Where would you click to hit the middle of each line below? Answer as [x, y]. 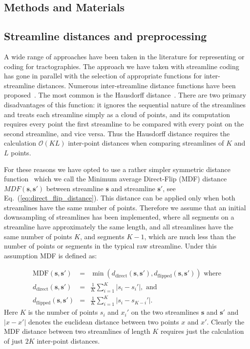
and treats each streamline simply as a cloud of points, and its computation [117, 114]
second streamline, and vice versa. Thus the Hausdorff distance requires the [117, 133]
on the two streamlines [165, 312]
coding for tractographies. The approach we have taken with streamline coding [122, 66]
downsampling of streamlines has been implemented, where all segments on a [119, 217]
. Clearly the [226, 321]
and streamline [133, 188]
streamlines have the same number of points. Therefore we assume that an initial [125, 207]
